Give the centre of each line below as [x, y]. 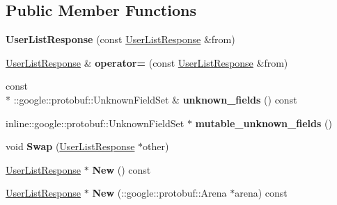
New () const [122, 169]
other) [156, 146]
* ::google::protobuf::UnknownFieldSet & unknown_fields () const [151, 99]
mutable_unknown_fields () [264, 123]
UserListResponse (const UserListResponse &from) [120, 39]
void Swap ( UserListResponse [70, 146]
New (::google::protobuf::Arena [159, 193]
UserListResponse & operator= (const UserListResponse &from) [147, 62]
